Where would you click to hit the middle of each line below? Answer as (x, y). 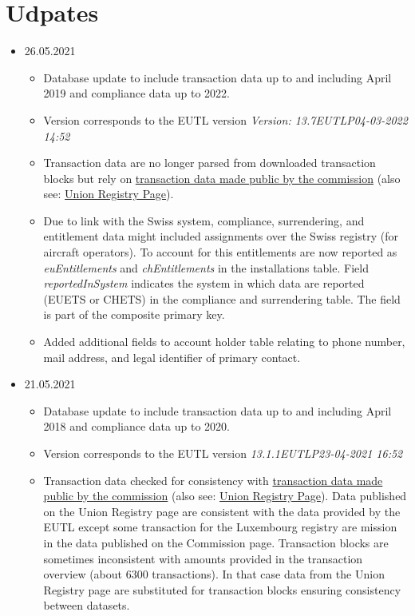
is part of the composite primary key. (134, 314)
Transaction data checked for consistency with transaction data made (213, 480)
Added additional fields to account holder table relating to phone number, (224, 342)
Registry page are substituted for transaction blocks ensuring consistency (222, 589)
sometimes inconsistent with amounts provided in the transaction (203, 558)
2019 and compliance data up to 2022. (136, 93)
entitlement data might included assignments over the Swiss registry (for (221, 236)
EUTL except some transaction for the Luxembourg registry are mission (220, 527)
